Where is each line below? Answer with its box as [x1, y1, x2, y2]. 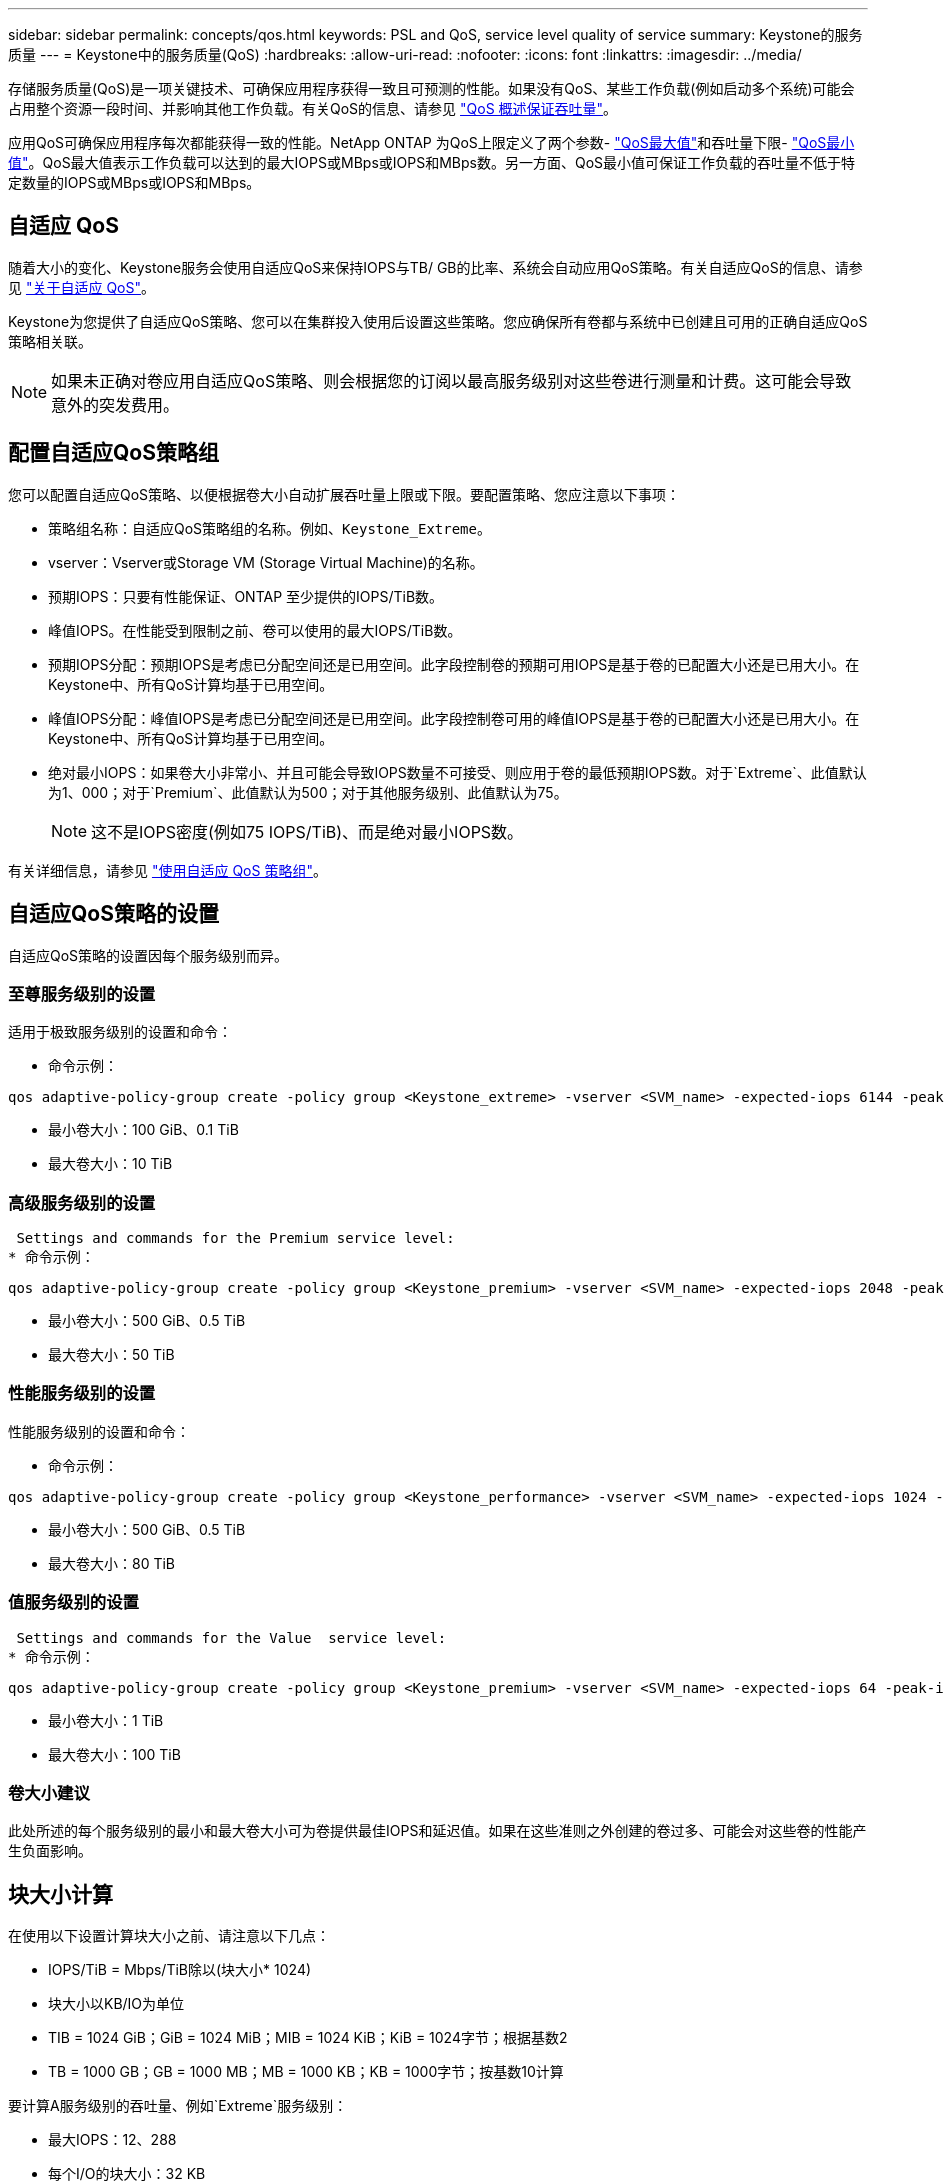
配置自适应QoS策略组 [8, 440, 219, 466]
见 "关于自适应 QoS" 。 [8, 278, 155, 296]
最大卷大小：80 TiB [48, 1554, 176, 1572]
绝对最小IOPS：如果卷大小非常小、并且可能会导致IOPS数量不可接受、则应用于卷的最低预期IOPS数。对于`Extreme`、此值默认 [48, 763, 867, 781]
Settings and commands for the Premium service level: [16, 1230, 455, 1247]
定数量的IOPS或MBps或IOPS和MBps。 [8, 174, 261, 191]
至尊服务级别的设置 [8, 983, 156, 1004]
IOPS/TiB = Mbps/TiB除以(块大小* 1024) [48, 1961, 312, 1979]
